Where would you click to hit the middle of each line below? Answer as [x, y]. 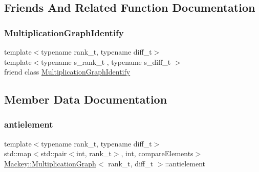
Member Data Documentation [86, 99]
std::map [18, 153]
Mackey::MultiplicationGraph [50, 163]
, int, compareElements [157, 153]
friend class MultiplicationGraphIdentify [67, 72]
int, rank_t [94, 153]
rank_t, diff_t [131, 163]
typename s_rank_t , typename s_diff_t [106, 62]
